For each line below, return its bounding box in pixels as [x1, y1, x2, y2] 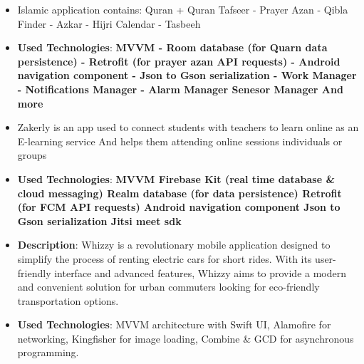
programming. [17, 345, 79, 360]
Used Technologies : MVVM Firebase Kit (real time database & [17, 171, 335, 186]
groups [17, 147, 47, 162]
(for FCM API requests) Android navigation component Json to [17, 199, 340, 214]
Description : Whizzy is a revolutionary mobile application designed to [17, 237, 331, 252]
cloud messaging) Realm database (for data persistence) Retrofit [17, 185, 342, 200]
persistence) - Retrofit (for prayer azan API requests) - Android [17, 53, 340, 68]
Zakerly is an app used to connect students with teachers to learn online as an [17, 120, 359, 135]
